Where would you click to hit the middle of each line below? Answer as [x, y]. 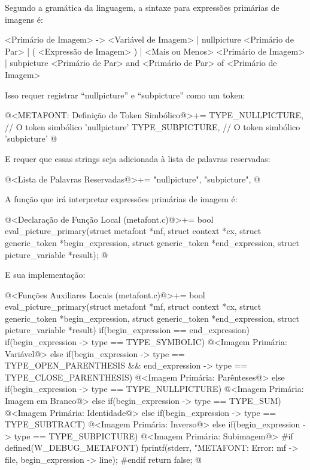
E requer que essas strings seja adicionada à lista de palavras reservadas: [138, 158]
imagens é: [24, 19]
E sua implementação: [45, 275]
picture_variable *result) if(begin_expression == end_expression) [127, 330]
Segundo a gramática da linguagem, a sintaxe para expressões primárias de [142, 7]
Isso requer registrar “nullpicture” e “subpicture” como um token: [125, 95]
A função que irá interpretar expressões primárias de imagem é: [121, 199]
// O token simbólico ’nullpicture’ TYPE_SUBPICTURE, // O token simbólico [153, 126]
